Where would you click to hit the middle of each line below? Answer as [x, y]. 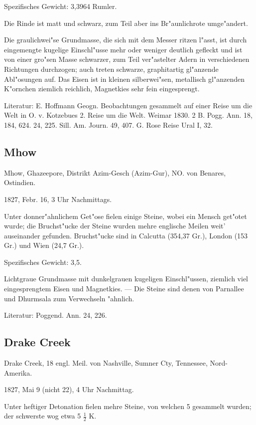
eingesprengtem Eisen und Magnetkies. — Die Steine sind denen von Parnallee [124, 289]
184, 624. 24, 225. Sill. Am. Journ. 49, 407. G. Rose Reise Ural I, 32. [108, 124]
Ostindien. [20, 182]
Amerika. [18, 372]
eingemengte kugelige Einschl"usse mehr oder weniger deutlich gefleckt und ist [123, 49]
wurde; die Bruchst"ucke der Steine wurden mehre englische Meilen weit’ [115, 226]
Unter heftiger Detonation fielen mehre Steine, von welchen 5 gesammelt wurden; [128, 406]
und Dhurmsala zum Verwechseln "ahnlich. [69, 298]
